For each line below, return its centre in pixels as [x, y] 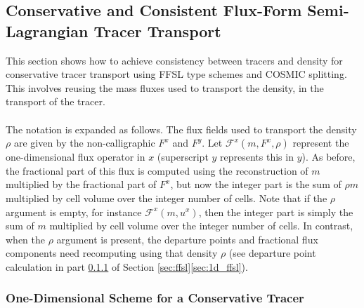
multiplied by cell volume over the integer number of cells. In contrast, [201, 226]
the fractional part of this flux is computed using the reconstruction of [157, 170]
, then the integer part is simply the [276, 212]
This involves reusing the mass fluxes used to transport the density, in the [165, 87]
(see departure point [272, 253]
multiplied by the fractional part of [81, 184]
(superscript [183, 157]
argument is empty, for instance [74, 212]
